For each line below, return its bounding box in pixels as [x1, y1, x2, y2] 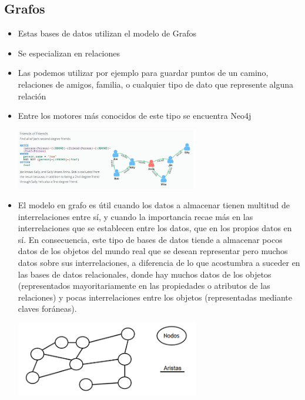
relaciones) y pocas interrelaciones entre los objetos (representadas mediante [18, 291, 293, 303]
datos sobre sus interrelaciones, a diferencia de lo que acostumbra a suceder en [18, 256, 300, 269]
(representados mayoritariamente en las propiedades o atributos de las [18, 279, 270, 292]
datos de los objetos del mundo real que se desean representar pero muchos [18, 245, 288, 257]
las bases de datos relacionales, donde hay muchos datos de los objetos [18, 268, 272, 280]
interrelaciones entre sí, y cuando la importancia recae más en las [18, 210, 253, 222]
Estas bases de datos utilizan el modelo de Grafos [18, 27, 197, 39]
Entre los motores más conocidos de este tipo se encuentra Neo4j [18, 109, 252, 122]
